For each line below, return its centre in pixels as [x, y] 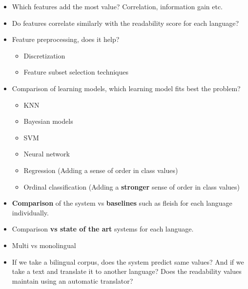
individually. [30, 212]
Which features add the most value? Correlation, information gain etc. [117, 6]
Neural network [47, 154]
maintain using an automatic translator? [72, 280]
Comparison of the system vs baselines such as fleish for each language [122, 203]
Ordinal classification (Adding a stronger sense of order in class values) [132, 186]
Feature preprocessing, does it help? [66, 39]
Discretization [44, 55]
